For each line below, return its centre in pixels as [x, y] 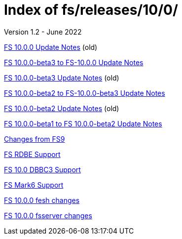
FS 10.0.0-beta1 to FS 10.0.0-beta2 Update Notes [83, 123]
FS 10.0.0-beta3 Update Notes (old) [62, 78]
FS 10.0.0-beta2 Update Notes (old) [62, 108]
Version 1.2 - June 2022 [43, 32]
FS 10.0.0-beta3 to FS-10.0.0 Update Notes [74, 62]
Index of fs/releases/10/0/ [91, 10]
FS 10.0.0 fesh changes [42, 200]
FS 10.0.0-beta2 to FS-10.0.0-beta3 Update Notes [85, 93]
